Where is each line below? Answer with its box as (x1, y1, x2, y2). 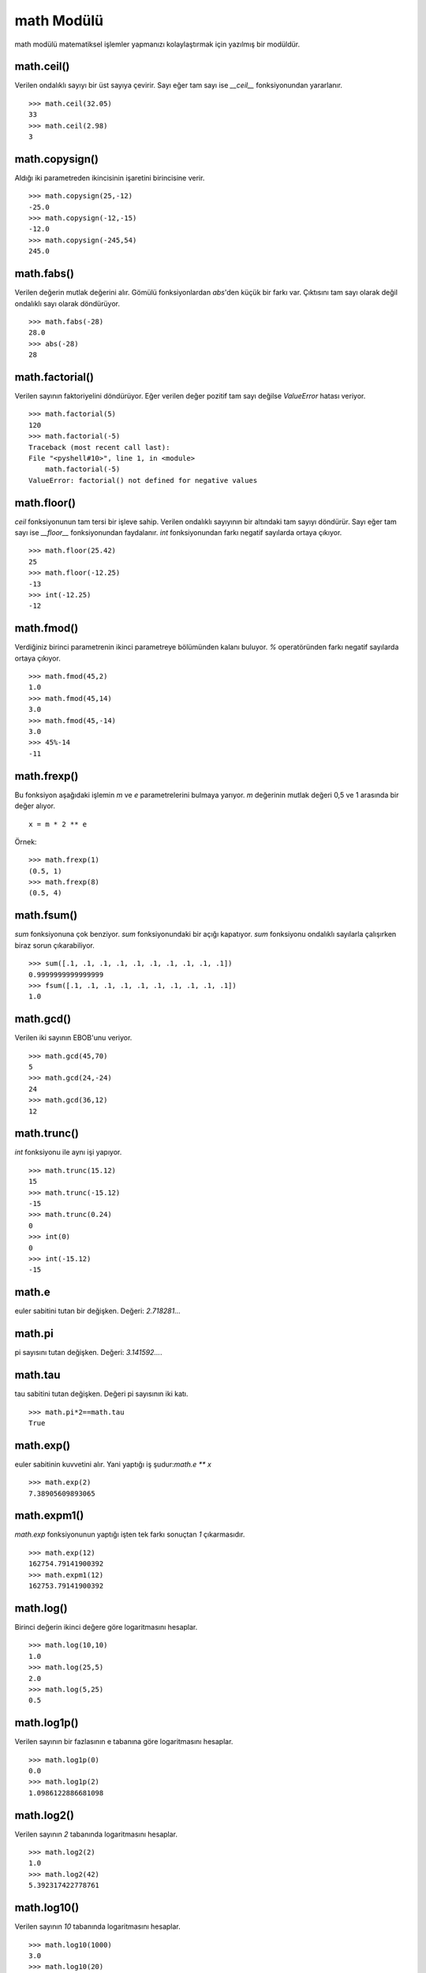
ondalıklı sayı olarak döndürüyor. (14, 298, 120, 308)
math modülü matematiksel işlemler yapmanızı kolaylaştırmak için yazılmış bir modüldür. (14, 39, 300, 49)
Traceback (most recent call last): (28, 443, 170, 451)
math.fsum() (14, 908, 78, 923)
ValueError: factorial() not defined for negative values (28, 476, 258, 485)
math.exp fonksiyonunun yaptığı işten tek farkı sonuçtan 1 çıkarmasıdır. (14, 1529, 245, 1539)
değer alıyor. (14, 801, 55, 811)
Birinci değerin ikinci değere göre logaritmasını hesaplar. (14, 1622, 198, 1631)
